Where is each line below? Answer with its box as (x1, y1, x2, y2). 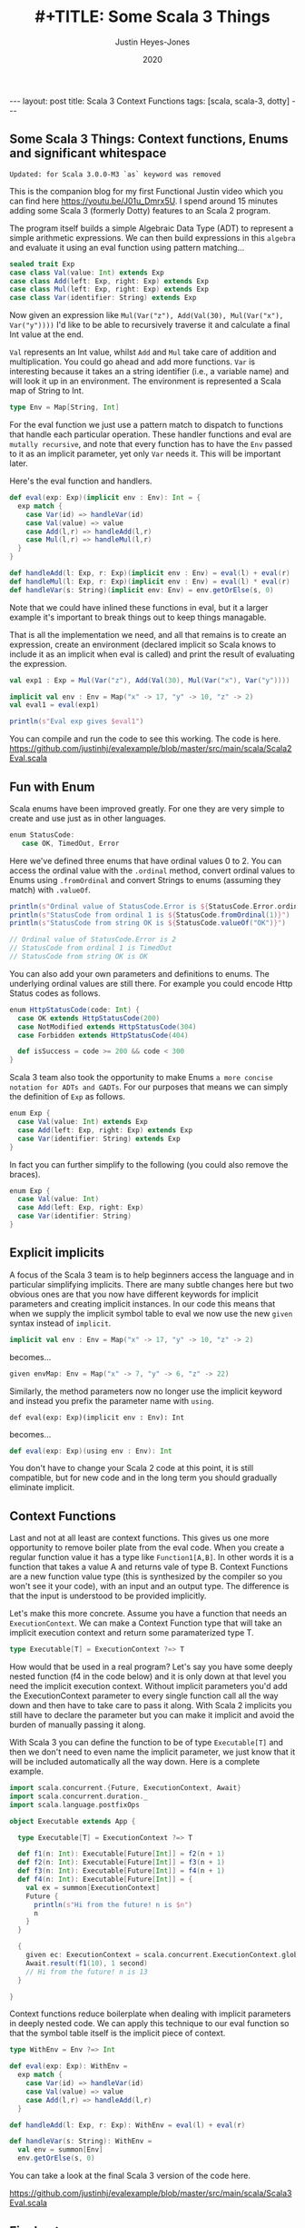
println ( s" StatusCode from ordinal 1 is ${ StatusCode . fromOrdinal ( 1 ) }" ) (9, 910, 290, 920)
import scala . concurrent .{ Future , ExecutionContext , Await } (9, 1784, 242, 1793)
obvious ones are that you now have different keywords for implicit (9, 1288, 259, 1299)
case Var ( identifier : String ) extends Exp (17, 1134, 181, 1143)
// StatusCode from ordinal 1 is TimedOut (9, 943, 172, 953)
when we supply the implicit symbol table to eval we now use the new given (9, 1308, 293, 1318)
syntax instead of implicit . (9, 1318, 112, 1328)
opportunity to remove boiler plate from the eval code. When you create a (9, 1542, 285, 1553)
